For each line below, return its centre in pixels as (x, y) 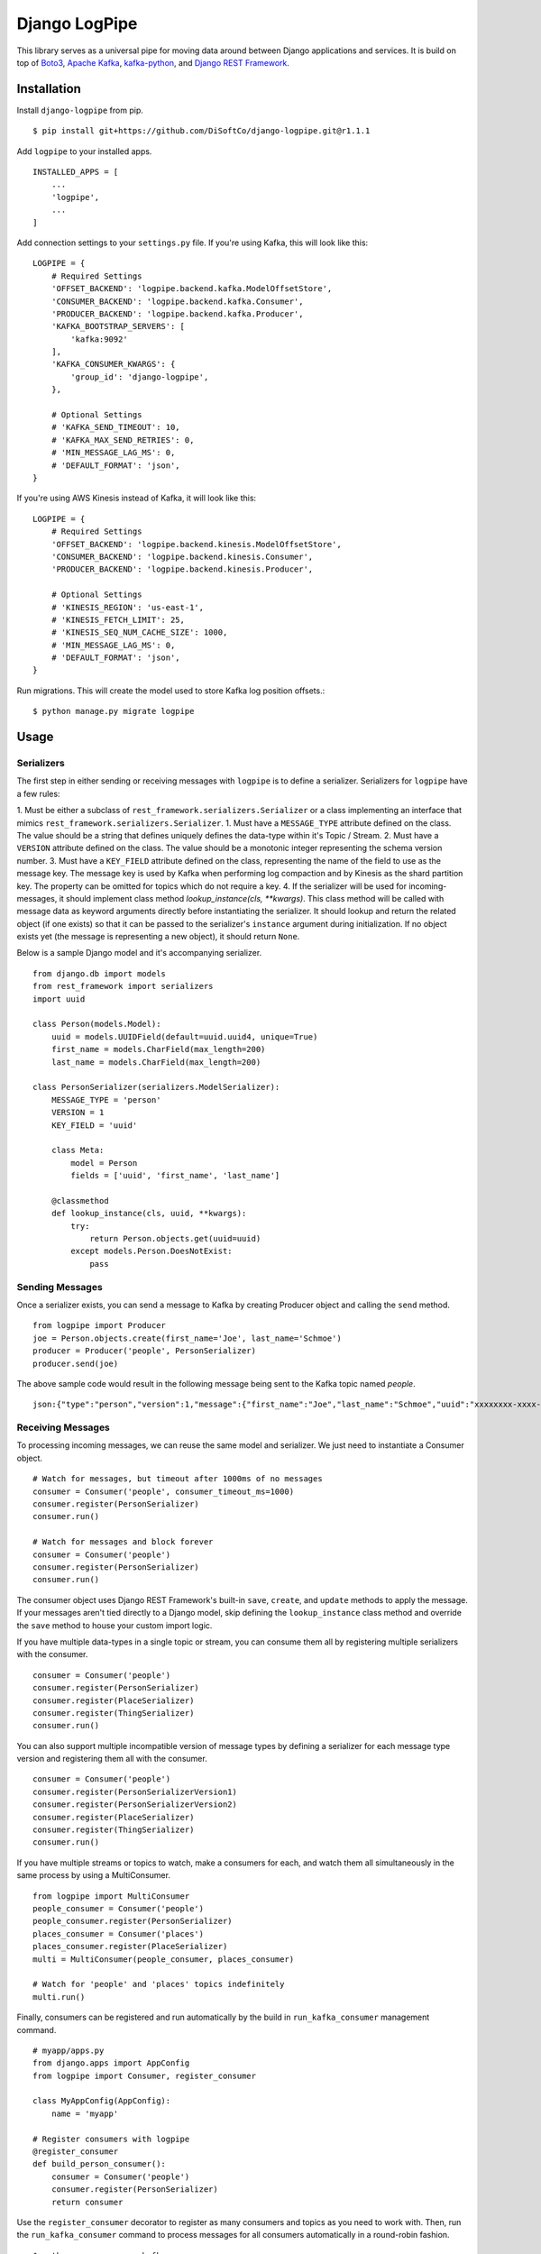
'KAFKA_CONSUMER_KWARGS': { (113, 364)
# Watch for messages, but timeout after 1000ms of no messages (178, 1479)
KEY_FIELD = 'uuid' (94, 1125)
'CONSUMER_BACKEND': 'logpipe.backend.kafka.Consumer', (177, 301)
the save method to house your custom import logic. (115, 1625)
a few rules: (38, 793)
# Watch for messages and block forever (123, 1542)
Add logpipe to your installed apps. (84, 151)
